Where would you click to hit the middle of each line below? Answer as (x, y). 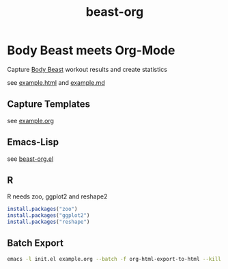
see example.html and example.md (56, 82)
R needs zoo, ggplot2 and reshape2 (57, 196)
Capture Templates (49, 104)
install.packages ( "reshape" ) (48, 222)
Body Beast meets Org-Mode (91, 50)
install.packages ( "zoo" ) (42, 209)
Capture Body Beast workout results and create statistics (87, 69)
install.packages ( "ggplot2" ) (48, 216)
